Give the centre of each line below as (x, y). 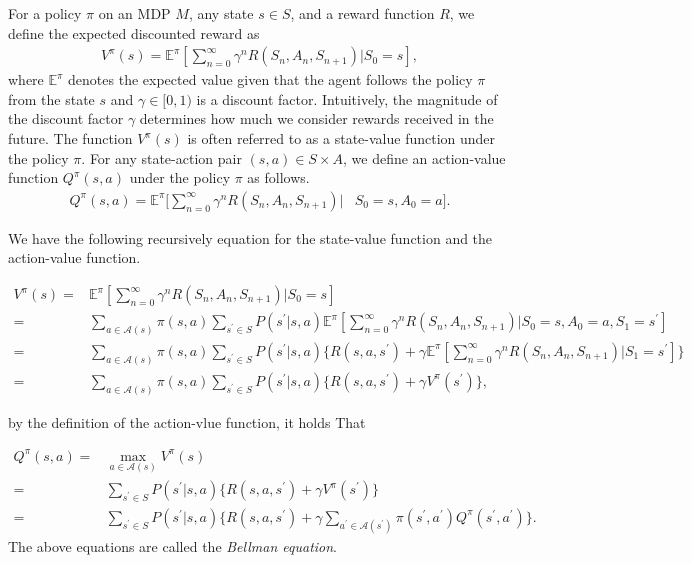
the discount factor (66, 118)
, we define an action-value (424, 157)
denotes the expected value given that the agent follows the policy (270, 79)
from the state (51, 98)
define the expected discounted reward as (134, 32)
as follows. (278, 177)
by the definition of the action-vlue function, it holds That (187, 421)
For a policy (45, 13)
